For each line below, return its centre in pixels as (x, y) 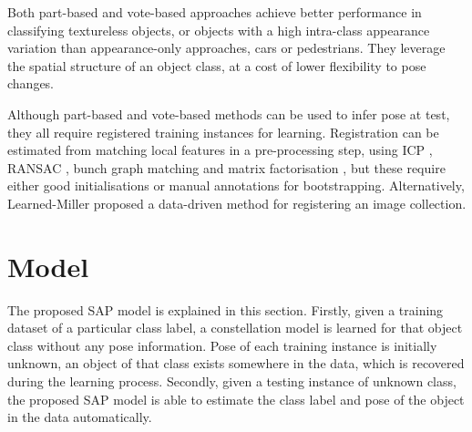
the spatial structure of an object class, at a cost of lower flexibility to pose (217, 65)
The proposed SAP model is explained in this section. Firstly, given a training (226, 309)
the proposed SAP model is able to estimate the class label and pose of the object (236, 399)
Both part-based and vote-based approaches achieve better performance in (215, 12)
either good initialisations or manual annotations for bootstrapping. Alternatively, (236, 185)
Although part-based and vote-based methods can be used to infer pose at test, (229, 113)
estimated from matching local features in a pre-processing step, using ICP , (220, 150)
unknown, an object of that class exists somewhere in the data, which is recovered (236, 363)
